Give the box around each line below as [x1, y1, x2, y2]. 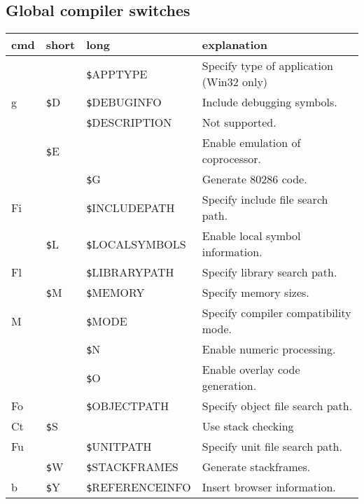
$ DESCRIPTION [86, 114, 172, 131]
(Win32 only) [202, 73, 268, 90]
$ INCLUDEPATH [86, 199, 175, 216]
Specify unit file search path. [202, 438, 342, 455]
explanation [202, 36, 267, 53]
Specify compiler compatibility [202, 304, 351, 321]
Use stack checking [202, 418, 294, 435]
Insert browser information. [202, 479, 336, 496]
